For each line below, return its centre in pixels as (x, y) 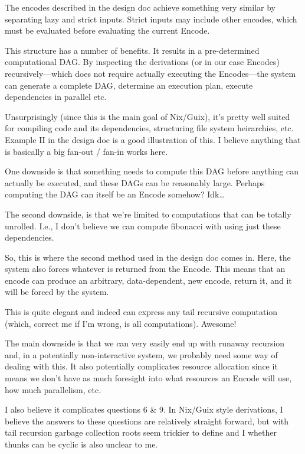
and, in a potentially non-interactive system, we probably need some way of (141, 354)
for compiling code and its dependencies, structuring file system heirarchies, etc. (149, 128)
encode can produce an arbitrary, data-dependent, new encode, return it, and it (148, 280)
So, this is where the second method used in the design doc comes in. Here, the (148, 257)
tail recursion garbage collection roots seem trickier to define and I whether (141, 432)
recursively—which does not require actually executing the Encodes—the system (150, 73)
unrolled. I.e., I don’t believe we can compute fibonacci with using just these (143, 226)
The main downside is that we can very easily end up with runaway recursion (145, 343)
